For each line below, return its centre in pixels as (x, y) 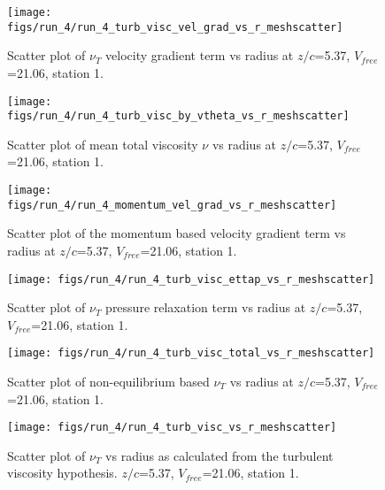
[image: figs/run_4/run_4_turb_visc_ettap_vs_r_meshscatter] (191, 279)
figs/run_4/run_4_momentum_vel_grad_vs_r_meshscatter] (172, 205)
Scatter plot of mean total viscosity (103, 144)
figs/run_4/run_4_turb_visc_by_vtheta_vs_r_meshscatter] (178, 116)
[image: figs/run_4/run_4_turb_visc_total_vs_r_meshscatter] (191, 353)
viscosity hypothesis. (62, 473)
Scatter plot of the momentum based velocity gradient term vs (177, 233)
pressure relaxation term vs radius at (206, 307)
